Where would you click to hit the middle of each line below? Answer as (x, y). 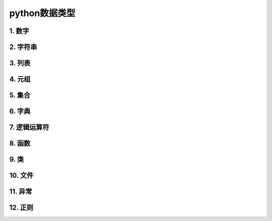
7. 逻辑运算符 (29, 128)
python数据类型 (42, 13)
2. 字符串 (23, 47)
